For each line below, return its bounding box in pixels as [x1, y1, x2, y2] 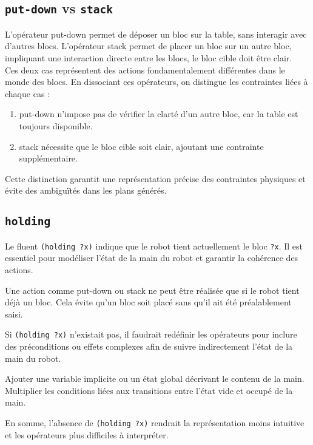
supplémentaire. [19, 152, 78, 165]
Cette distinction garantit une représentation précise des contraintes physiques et [5, 172, 306, 185]
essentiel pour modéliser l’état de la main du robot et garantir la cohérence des [5, 251, 298, 264]
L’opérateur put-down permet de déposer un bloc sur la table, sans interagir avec [5, 27, 307, 40]
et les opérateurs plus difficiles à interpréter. [5, 428, 169, 441]
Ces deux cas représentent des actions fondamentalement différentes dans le [5, 63, 285, 76]
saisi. [5, 307, 23, 320]
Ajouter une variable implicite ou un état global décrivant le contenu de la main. [5, 372, 305, 385]
